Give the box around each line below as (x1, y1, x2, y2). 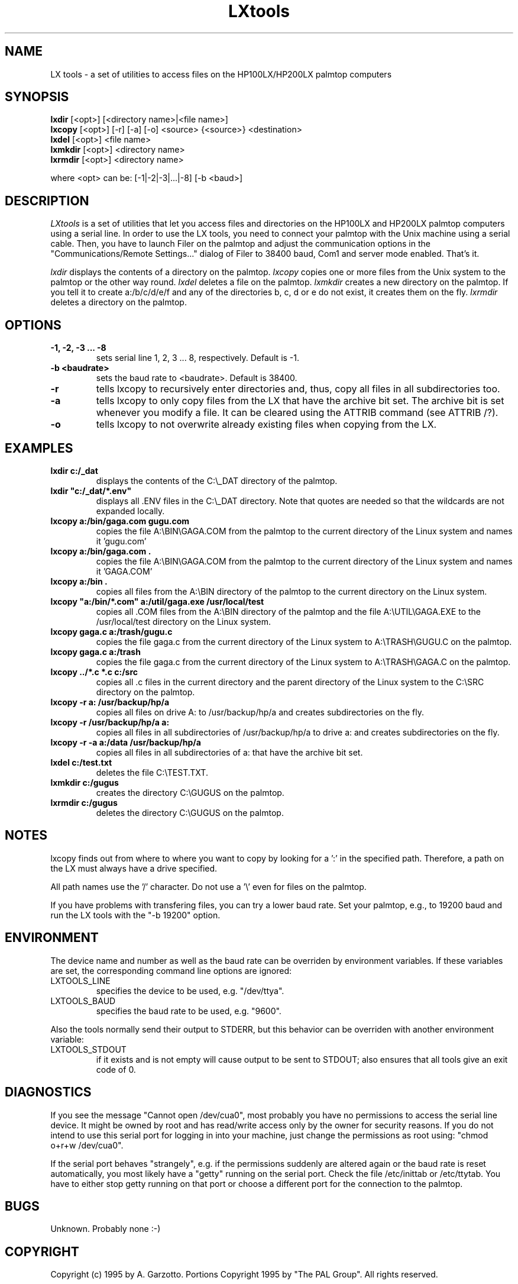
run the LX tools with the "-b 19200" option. (50, 909, 221, 920)
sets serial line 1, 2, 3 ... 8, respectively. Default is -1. (96, 353, 300, 363)
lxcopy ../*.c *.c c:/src (50, 666, 138, 677)
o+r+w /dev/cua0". (50, 1140, 124, 1150)
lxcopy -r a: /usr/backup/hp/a (50, 696, 170, 707)
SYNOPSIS (5, 89, 69, 105)
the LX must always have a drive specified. (50, 863, 218, 873)
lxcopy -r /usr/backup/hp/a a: (50, 717, 170, 727)
